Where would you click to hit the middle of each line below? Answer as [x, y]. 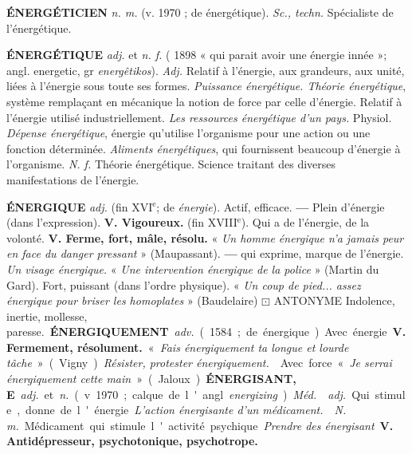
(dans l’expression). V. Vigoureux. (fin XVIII [122, 222]
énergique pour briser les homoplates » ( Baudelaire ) [132, 300]
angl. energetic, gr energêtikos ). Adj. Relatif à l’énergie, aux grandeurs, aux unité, [206, 70]
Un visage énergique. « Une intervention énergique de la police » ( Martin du [193, 268]
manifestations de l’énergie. [73, 179]
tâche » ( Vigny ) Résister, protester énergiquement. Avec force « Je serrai [199, 363]
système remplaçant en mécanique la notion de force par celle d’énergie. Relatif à [204, 101]
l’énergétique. [39, 28]
